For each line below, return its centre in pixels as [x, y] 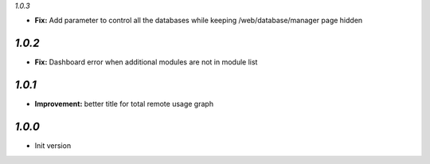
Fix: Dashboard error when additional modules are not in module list [146, 62]
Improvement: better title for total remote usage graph [124, 104]
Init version [53, 146]
